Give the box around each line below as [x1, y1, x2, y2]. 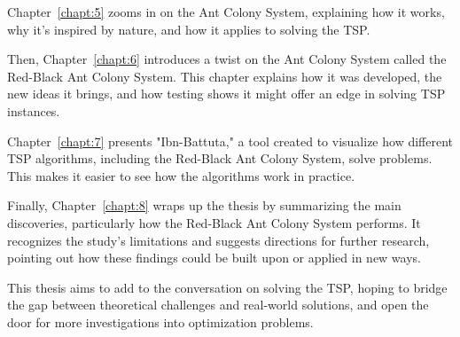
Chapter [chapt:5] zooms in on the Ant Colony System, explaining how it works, [7, 3, 445, 20]
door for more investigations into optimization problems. [7, 312, 314, 331]
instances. [7, 101, 60, 120]
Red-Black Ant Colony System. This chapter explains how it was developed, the [7, 67, 442, 85]
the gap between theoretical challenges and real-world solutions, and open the [7, 295, 429, 314]
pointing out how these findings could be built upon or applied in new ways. [7, 248, 421, 267]
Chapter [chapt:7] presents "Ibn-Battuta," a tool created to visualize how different [7, 131, 453, 150]
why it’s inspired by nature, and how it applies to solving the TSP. [7, 20, 370, 38]
